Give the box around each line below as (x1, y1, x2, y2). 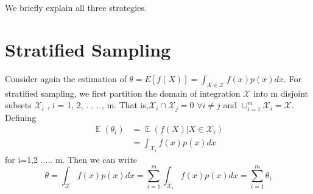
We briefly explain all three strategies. (5, 1, 147, 13)
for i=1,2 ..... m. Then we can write (5, 153, 138, 165)
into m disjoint (253, 86, 309, 99)
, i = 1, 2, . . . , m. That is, (47, 99, 149, 111)
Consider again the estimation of (5, 72, 127, 85)
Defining (5, 111, 37, 123)
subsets (5, 99, 32, 111)
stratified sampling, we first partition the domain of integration (5, 86, 241, 99)
